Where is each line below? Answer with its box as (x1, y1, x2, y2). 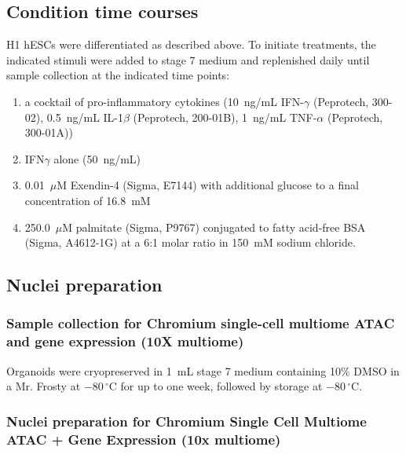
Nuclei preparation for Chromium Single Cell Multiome (6, 411, 367, 430)
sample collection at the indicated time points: (6, 67, 230, 83)
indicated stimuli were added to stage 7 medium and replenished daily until (6, 51, 370, 68)
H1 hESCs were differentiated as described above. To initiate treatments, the (6, 36, 376, 53)
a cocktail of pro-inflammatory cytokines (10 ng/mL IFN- (24, 93, 305, 109)
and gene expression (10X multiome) (6, 331, 244, 351)
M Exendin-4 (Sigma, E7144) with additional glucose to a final (57, 177, 359, 193)
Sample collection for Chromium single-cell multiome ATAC (6, 313, 395, 333)
